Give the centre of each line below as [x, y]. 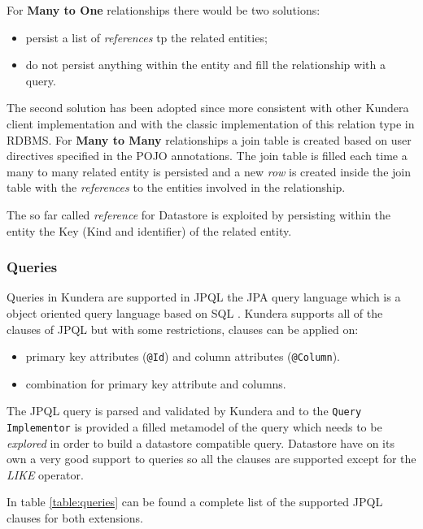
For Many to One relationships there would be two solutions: [164, 10]
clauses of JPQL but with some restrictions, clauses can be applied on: [183, 329]
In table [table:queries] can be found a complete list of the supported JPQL [195, 502]
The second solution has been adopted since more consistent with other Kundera [208, 108]
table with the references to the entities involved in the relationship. [176, 187]
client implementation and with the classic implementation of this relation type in [211, 123]
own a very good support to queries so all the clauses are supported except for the [211, 459]
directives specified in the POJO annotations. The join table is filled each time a [207, 156]
